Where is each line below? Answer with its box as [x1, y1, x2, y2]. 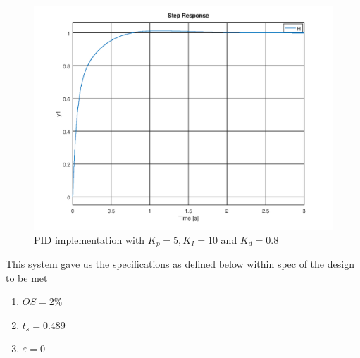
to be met [6, 270, 48, 285]
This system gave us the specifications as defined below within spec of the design [6, 257, 354, 271]
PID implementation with [34, 232, 145, 247]
